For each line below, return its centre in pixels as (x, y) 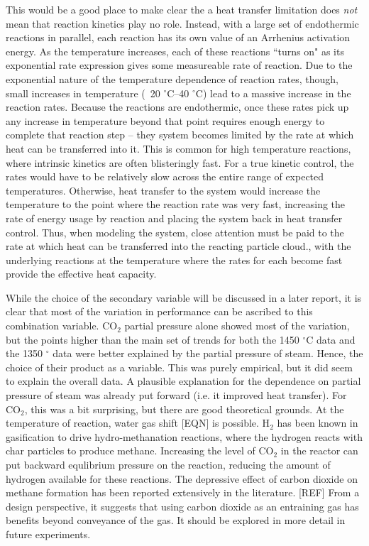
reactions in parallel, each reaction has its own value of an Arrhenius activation (178, 37)
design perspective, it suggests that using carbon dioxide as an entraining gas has (182, 506)
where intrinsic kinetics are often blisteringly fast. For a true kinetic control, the (180, 162)
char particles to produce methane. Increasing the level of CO (140, 451)
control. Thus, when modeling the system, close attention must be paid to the (175, 232)
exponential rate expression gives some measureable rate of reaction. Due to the (179, 65)
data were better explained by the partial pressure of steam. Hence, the (208, 353)
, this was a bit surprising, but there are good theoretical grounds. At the (184, 409)
